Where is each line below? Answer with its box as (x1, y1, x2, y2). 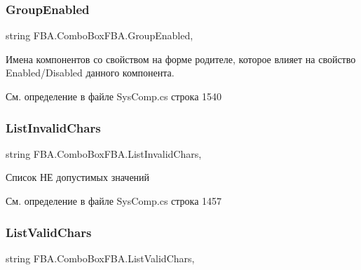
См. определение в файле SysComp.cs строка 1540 (6, 89, 222, 103)
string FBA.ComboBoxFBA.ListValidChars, (6, 250, 195, 265)
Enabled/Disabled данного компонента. (6, 65, 175, 80)
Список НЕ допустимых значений (6, 170, 150, 184)
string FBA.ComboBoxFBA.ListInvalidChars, (6, 146, 202, 161)
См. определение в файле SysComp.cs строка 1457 (6, 194, 222, 208)
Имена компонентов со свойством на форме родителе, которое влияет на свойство (6, 51, 356, 66)
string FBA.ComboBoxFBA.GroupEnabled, (6, 28, 193, 43)
